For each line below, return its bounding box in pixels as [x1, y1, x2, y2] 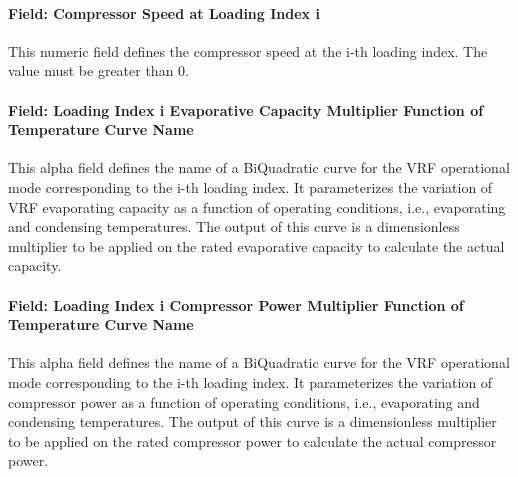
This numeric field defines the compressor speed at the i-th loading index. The [8, 40, 488, 61]
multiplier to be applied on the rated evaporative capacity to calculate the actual [8, 235, 505, 256]
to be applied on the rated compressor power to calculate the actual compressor [8, 430, 497, 451]
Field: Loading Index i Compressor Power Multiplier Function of [8, 294, 464, 315]
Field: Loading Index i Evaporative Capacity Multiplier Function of [8, 99, 484, 120]
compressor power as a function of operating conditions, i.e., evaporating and [8, 391, 480, 412]
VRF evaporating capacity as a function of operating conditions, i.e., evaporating [8, 196, 506, 217]
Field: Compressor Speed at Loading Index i [8, 2, 320, 23]
